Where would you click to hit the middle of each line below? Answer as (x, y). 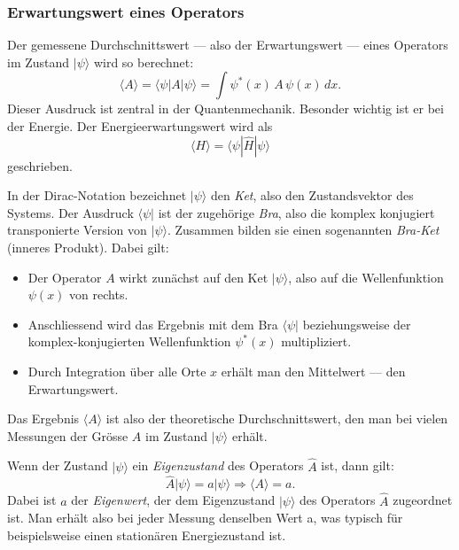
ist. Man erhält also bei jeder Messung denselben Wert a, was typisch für (205, 518)
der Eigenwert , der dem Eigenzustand (173, 500)
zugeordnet (423, 500)
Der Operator (65, 277)
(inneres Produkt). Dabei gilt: (88, 247)
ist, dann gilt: (358, 465)
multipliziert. (316, 341)
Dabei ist (32, 500)
